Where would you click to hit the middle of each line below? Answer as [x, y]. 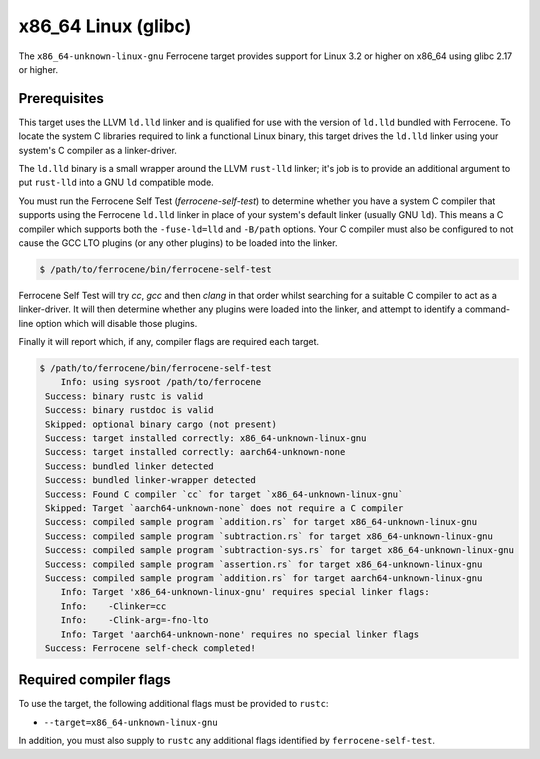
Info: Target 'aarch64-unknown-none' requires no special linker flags [240, 634]
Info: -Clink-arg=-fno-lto [134, 620]
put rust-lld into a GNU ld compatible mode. [116, 182]
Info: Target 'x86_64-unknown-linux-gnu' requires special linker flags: [245, 592]
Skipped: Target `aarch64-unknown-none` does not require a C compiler [224, 508]
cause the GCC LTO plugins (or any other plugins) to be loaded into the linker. [178, 242]
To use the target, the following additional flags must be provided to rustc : [173, 704]
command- [487, 309]
